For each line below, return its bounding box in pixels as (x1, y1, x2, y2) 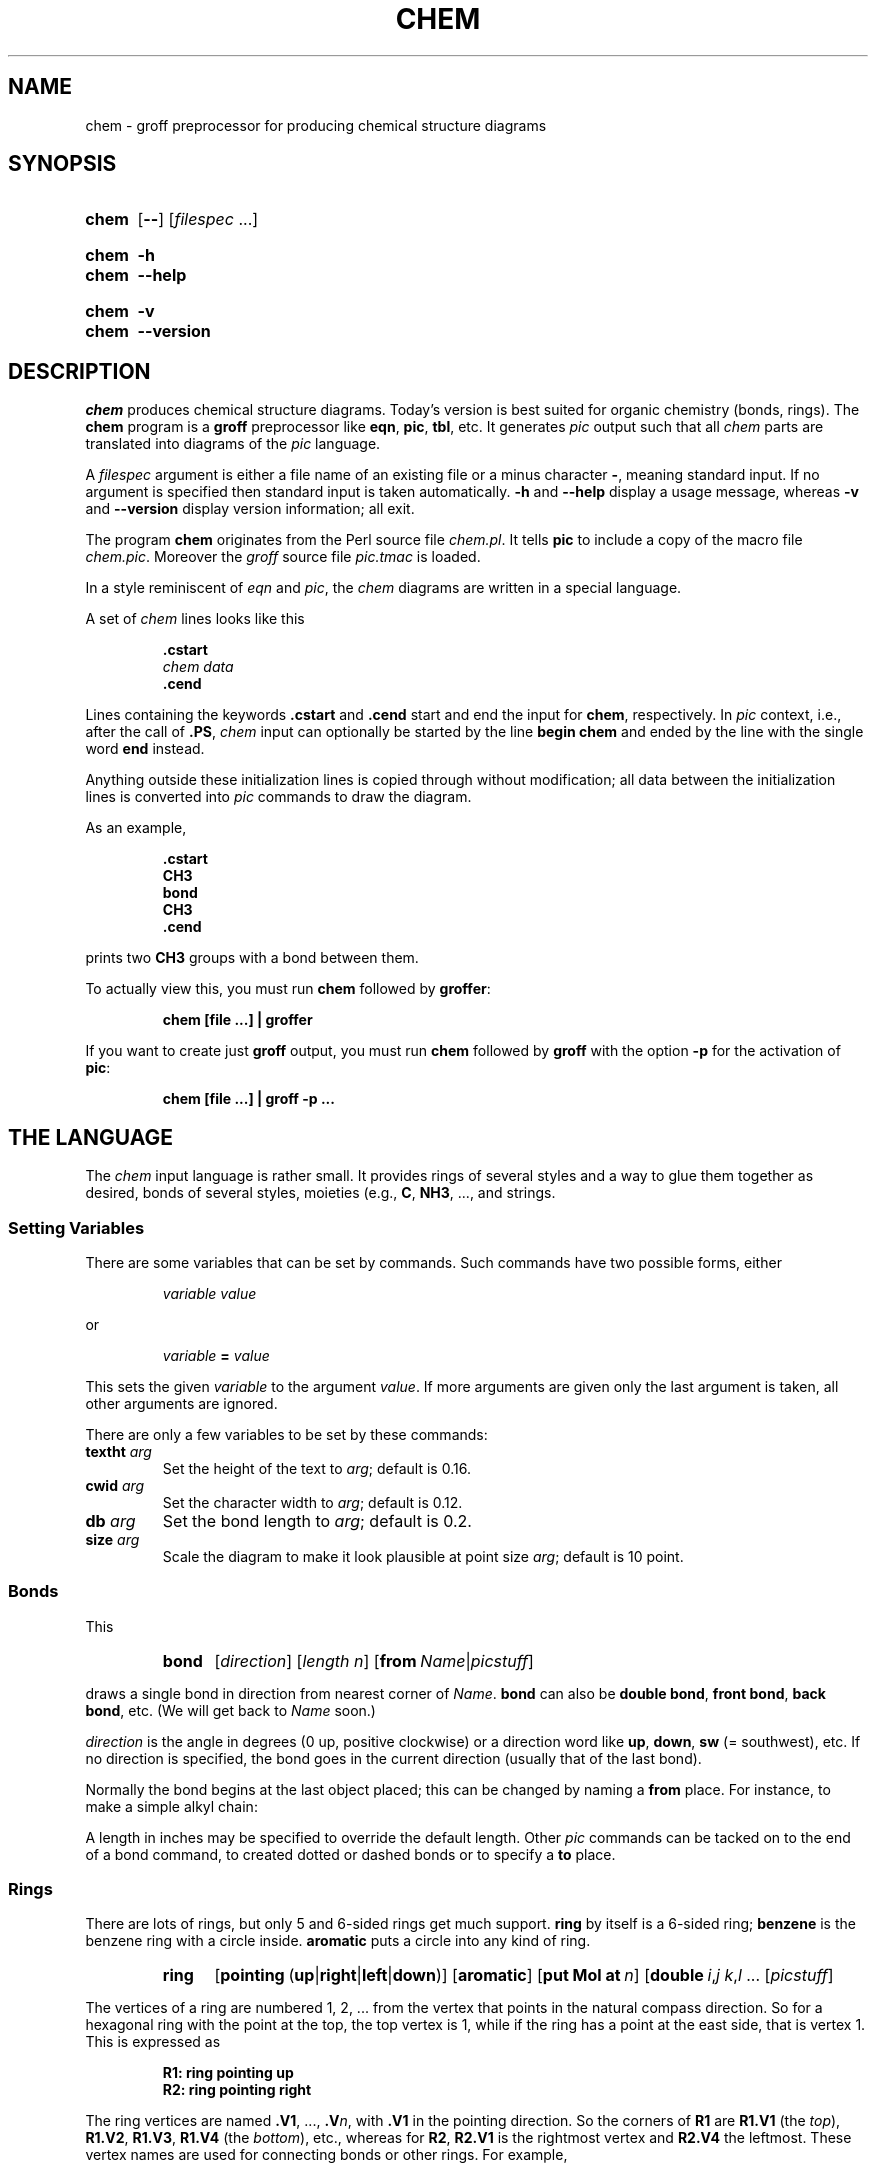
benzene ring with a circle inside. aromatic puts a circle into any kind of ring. (85, 1932, 591, 1950)
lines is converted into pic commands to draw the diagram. (85, 788, 472, 806)
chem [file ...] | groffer (162, 1011, 313, 1029)
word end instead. (85, 740, 205, 758)
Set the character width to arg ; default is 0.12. (162, 1493, 463, 1511)
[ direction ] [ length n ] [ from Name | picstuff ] (214, 1650, 534, 1671)
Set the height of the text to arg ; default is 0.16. (162, 1459, 471, 1477)
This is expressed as (85, 2033, 221, 2051)
